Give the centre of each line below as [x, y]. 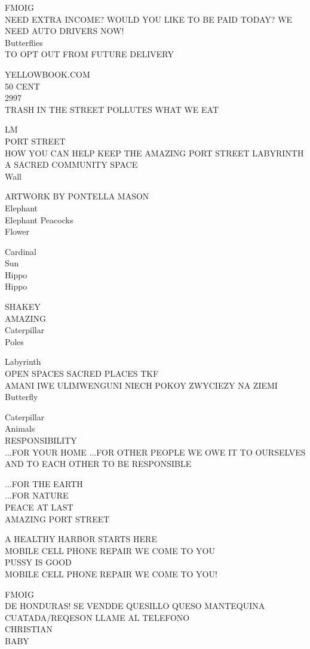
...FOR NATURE [37, 495]
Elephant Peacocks [39, 219]
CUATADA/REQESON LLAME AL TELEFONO [97, 617]
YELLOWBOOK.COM [47, 74]
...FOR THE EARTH [44, 483]
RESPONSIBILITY [41, 440]
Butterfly [22, 397]
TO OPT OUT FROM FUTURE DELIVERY [89, 54]
